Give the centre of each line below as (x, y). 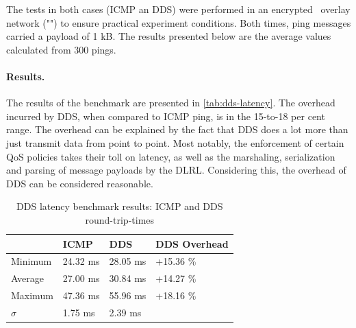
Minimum (31, 261)
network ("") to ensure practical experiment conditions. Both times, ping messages (179, 22)
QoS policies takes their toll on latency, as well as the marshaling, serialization (171, 156)
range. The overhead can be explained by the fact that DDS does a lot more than (177, 129)
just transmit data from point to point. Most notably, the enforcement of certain (175, 142)
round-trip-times (120, 219)
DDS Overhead (192, 243)
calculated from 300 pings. (61, 49)
